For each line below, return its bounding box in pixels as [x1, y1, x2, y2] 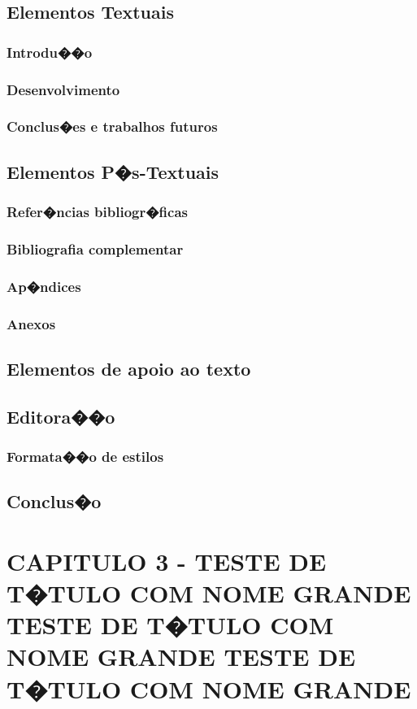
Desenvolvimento [7, 79, 120, 99]
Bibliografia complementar [7, 238, 184, 259]
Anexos [7, 313, 56, 333]
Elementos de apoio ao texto [7, 355, 251, 381]
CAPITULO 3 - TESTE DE [7, 544, 327, 577]
